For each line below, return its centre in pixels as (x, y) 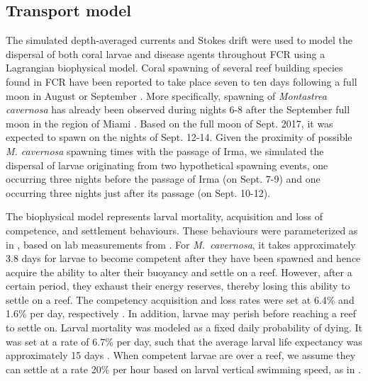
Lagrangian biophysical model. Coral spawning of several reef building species (174, 68)
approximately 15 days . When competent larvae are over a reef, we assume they (181, 355)
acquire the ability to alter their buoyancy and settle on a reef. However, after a (179, 272)
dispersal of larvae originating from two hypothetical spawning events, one (167, 165)
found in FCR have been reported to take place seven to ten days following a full (182, 81)
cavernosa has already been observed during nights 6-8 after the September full (178, 109)
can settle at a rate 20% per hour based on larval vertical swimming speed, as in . (184, 369)
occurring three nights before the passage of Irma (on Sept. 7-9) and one (163, 179)
